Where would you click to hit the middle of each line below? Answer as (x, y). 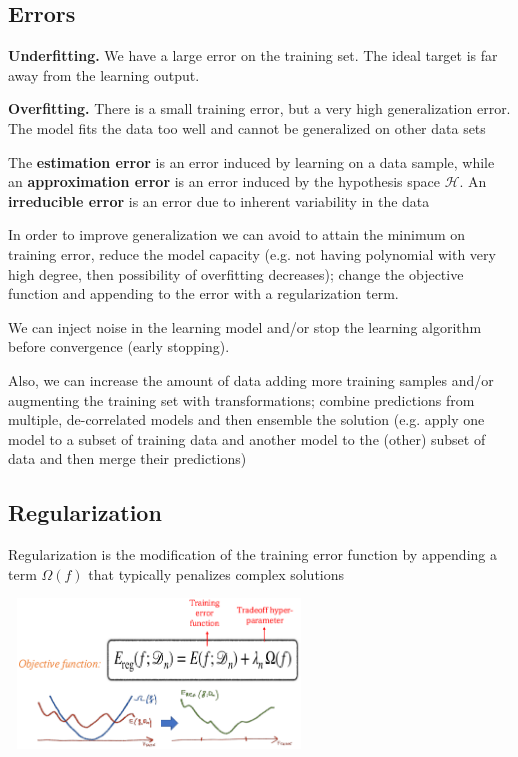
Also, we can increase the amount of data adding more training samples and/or (251, 379)
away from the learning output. (104, 74)
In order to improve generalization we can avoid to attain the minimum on (237, 234)
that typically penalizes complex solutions (216, 573)
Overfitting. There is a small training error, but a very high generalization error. (259, 108)
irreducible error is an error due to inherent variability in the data (219, 200)
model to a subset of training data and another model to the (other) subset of (247, 438)
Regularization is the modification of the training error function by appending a (252, 554)
